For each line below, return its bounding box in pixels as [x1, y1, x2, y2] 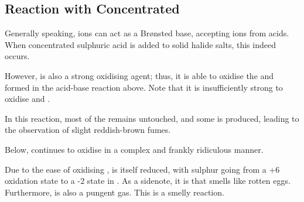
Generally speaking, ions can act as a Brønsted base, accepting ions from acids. [5, 27, 289, 39]
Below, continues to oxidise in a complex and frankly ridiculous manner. [5, 143, 264, 155]
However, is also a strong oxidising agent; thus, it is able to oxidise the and [5, 69, 274, 81]
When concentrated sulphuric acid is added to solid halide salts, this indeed [5, 38, 276, 50]
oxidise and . [5, 93, 50, 105]
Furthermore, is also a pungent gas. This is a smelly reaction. [5, 186, 224, 198]
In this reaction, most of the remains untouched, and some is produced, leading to [5, 112, 299, 124]
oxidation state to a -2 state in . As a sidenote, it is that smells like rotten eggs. [5, 174, 291, 187]
